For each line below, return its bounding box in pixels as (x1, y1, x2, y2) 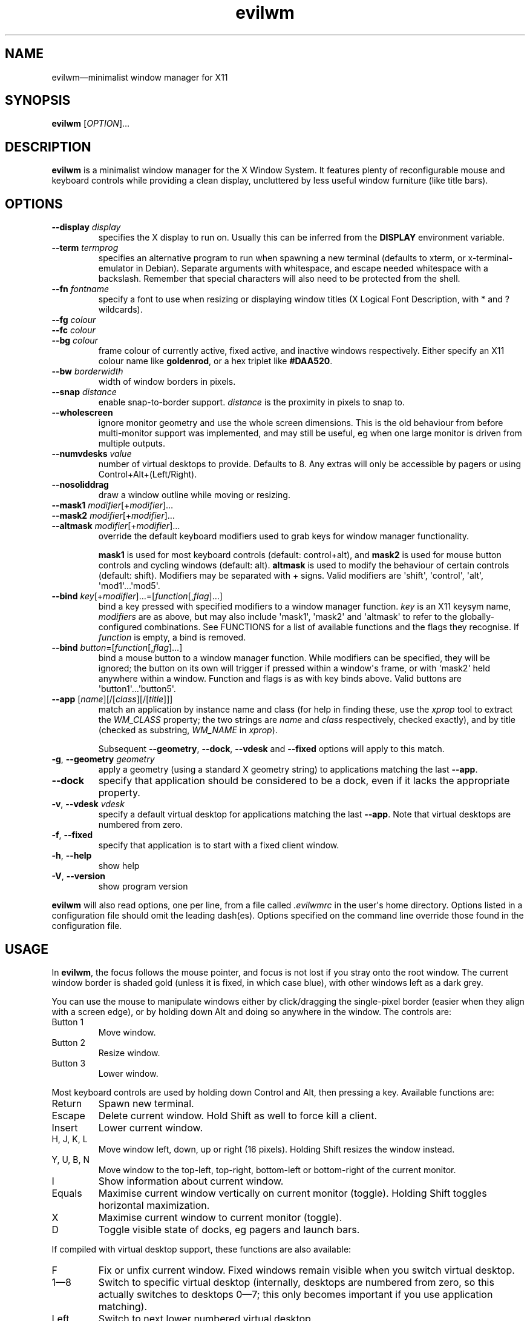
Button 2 (51, 1037, 85, 1048)
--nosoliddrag (51, 479, 109, 490)
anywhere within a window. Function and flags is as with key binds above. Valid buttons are (98, 673, 462, 684)
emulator (98, 263, 134, 274)
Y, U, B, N (51, 1154, 90, 1165)
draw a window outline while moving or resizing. (98, 490, 290, 501)
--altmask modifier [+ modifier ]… (51, 521, 180, 531)
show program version (98, 881, 188, 892)
